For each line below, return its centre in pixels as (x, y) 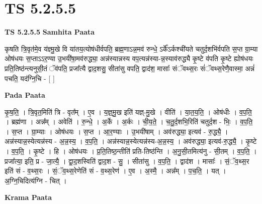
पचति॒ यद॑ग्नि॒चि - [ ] (30, 78)
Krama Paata (28, 197)
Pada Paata (25, 95)
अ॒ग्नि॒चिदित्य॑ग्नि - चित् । (36, 180)
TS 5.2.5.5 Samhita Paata (50, 32)
